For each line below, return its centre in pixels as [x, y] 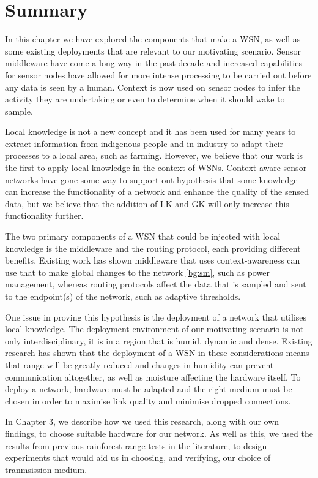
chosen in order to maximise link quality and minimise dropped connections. [148, 400]
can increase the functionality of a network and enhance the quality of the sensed [157, 192]
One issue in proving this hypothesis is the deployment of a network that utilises [156, 317]
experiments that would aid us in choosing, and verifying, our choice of [138, 457]
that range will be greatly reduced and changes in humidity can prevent [139, 364]
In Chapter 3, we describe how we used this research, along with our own [142, 421]
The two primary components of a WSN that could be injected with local [143, 236]
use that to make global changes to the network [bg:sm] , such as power [137, 272]
